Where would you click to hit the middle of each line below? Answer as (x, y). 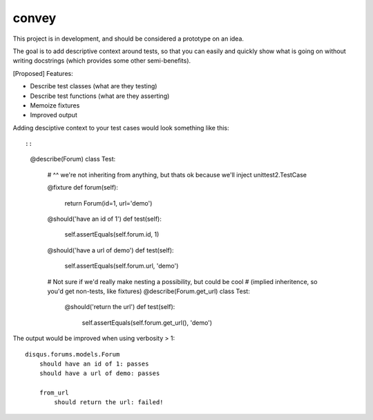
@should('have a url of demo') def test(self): (111, 250)
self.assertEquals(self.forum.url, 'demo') (122, 266)
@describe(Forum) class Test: (73, 159)
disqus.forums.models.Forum (73, 354)
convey (35, 18)
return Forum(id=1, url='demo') (108, 203)
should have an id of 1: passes (94, 363)
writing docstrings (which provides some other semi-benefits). (102, 61)
